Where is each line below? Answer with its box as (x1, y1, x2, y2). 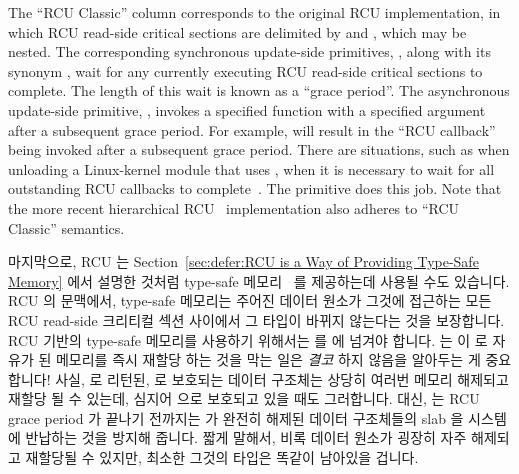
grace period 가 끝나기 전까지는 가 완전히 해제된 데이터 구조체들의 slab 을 (8, 407, 464, 428)
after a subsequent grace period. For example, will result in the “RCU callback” (8, 119, 496, 140)
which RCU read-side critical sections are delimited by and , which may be (8, 21, 467, 42)
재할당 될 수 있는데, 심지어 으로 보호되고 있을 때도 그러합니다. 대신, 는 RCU (8, 388, 480, 409)
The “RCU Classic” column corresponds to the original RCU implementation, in (8, 2, 501, 22)
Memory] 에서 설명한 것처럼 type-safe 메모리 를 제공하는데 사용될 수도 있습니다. (8, 270, 510, 291)
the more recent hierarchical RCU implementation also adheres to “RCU (8, 197, 460, 218)
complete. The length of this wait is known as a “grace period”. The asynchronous (8, 80, 510, 101)
